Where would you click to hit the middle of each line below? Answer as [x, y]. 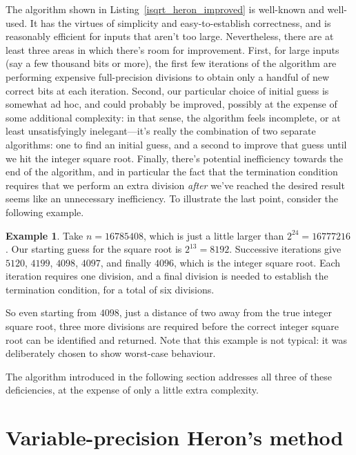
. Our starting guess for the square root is [94, 249]
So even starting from [51, 312]
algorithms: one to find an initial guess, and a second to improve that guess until [176, 144]
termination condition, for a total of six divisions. [110, 289]
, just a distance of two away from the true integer [225, 312]
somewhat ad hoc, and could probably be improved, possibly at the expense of [171, 104]
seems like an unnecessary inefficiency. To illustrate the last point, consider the [172, 199]
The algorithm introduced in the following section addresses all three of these [169, 376]
